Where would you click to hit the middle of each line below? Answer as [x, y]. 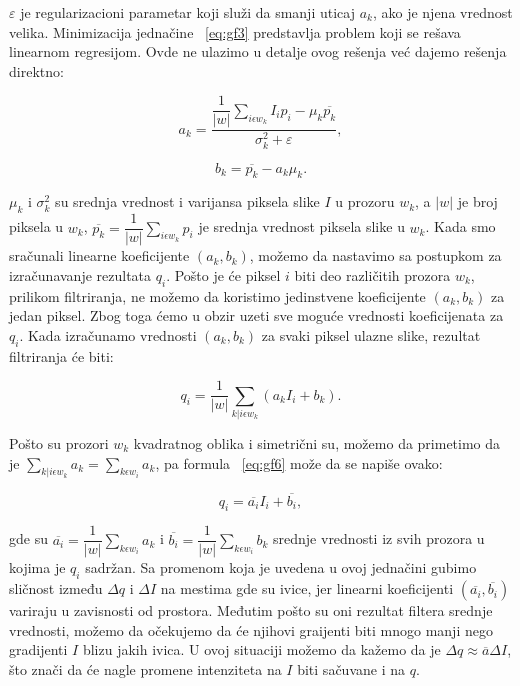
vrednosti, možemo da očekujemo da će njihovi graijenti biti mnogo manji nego [251, 629]
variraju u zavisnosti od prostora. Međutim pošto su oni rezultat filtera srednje [251, 610]
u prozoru [365, 201]
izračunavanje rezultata [80, 274]
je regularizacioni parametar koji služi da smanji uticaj [187, 12]
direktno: [36, 70]
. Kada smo [460, 226]
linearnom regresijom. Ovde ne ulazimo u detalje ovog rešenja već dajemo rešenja [258, 51]
